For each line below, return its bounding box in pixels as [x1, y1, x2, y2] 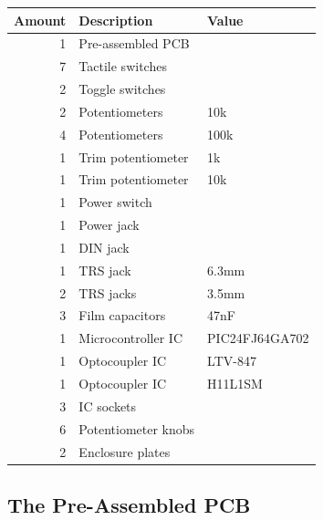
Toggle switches [78, 79, 166, 99]
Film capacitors [78, 306, 166, 325]
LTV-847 [207, 351, 256, 370]
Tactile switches [78, 57, 167, 76]
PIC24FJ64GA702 [207, 328, 309, 348]
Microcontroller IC [78, 328, 183, 348]
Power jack [78, 215, 140, 234]
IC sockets [78, 396, 137, 415]
